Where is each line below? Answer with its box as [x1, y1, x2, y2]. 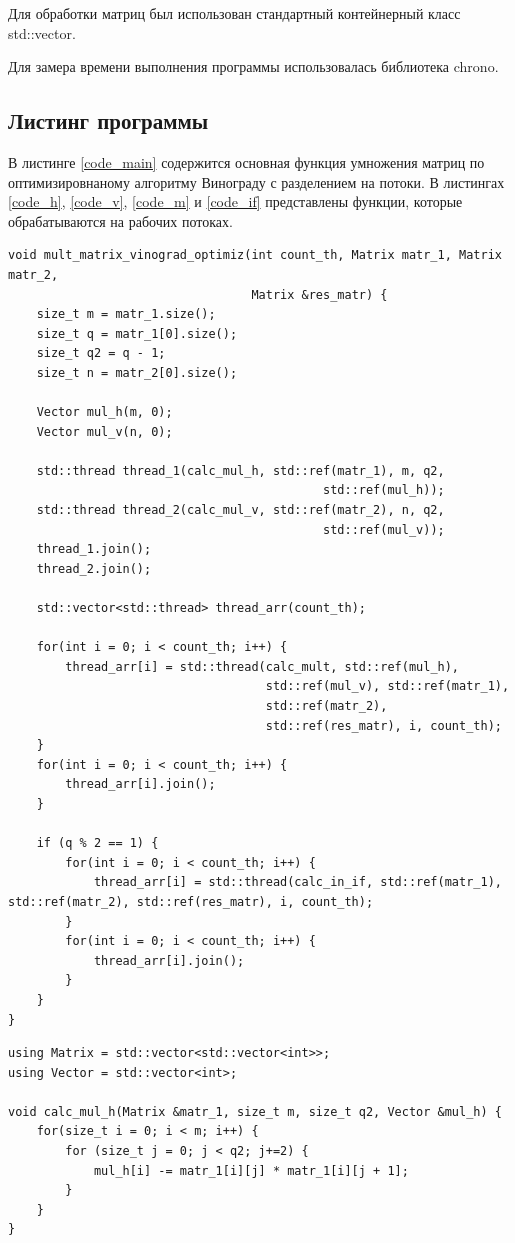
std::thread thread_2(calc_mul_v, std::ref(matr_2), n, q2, [36, 503, 445, 518]
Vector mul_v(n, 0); [36, 424, 173, 439]
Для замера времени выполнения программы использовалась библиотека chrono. [8, 56, 499, 77]
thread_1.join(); [36, 542, 152, 557]
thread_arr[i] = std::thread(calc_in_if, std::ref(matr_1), [93, 875, 502, 890]
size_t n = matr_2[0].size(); [36, 365, 238, 380]
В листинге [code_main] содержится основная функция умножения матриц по [8, 151, 485, 172]
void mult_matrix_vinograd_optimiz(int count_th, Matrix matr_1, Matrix [8, 248, 502, 263]
